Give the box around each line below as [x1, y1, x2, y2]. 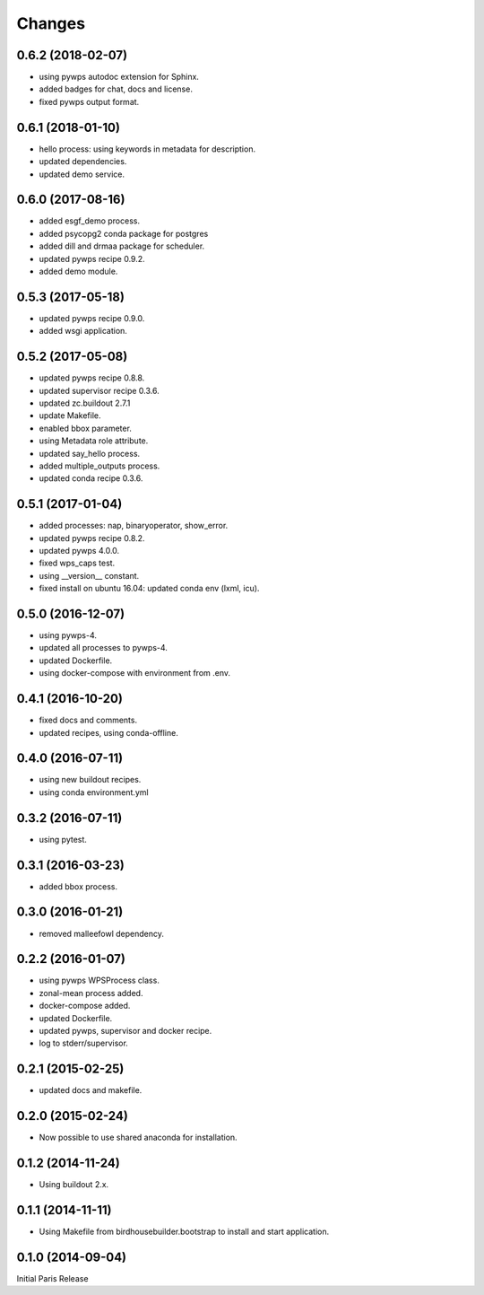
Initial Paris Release [16, 1273, 89, 1283]
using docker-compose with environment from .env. [39, 668, 231, 678]
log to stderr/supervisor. [39, 1037, 129, 1049]
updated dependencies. [39, 156, 127, 167]
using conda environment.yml [39, 786, 149, 798]
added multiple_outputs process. [39, 460, 160, 471]
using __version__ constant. [39, 570, 140, 581]
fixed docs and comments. [39, 714, 138, 726]
